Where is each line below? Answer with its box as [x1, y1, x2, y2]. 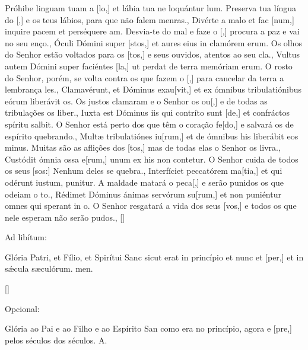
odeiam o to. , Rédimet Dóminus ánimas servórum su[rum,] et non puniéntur [5, 187, 281, 200]
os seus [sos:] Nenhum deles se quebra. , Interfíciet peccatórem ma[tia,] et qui [5, 164, 282, 177]
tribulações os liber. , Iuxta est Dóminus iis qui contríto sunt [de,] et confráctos [5, 106, 290, 119]
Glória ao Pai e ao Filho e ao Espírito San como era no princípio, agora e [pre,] [5, 322, 293, 335]
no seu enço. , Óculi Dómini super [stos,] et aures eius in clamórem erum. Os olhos [5, 36, 303, 49]
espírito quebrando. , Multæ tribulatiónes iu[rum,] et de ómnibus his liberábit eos [5, 129, 299, 142]
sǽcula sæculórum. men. [5, 262, 93, 275]
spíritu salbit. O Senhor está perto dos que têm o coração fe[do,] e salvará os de [5, 117, 294, 130]
